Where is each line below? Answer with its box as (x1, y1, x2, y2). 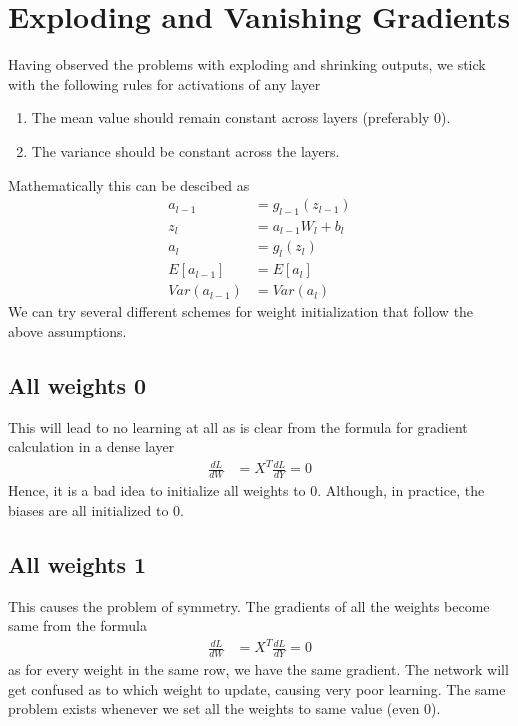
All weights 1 (8, 548, 147, 579)
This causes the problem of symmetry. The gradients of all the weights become (8, 595, 490, 616)
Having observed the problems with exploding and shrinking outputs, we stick (8, 54, 486, 75)
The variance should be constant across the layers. (31, 140, 340, 161)
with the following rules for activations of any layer (8, 73, 321, 94)
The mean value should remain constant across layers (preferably (31, 107, 430, 128)
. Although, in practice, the (317, 480, 485, 501)
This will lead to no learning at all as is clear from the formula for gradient (8, 416, 468, 437)
